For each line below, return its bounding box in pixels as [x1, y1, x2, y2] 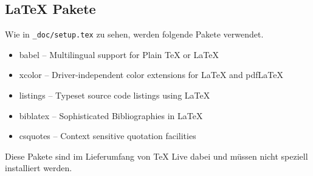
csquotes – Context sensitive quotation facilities [19, 129, 196, 142]
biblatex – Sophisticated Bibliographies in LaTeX [19, 109, 203, 122]
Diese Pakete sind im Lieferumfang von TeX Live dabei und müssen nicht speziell [5, 149, 308, 162]
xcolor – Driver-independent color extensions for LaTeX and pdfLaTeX [19, 68, 283, 81]
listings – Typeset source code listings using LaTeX [19, 89, 210, 102]
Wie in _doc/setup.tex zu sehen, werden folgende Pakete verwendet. [5, 28, 264, 41]
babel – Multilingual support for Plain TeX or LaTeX [19, 48, 219, 60]
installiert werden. [5, 161, 72, 174]
